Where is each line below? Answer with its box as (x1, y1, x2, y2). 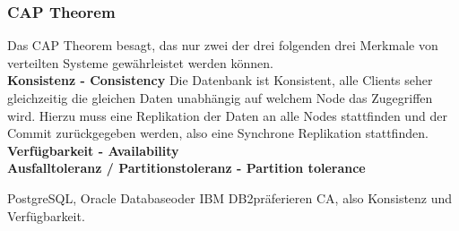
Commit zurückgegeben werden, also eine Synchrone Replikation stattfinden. (7, 124, 429, 142)
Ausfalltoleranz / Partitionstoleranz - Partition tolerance (7, 158, 366, 177)
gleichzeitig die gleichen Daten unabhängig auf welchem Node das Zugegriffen (7, 89, 433, 107)
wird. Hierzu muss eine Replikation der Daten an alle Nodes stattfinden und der (7, 106, 447, 124)
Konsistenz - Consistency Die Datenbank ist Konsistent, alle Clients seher (7, 71, 433, 90)
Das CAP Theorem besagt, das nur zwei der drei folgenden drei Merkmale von (7, 36, 438, 55)
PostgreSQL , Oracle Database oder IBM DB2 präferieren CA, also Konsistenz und (7, 188, 453, 207)
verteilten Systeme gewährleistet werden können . (7, 53, 273, 72)
